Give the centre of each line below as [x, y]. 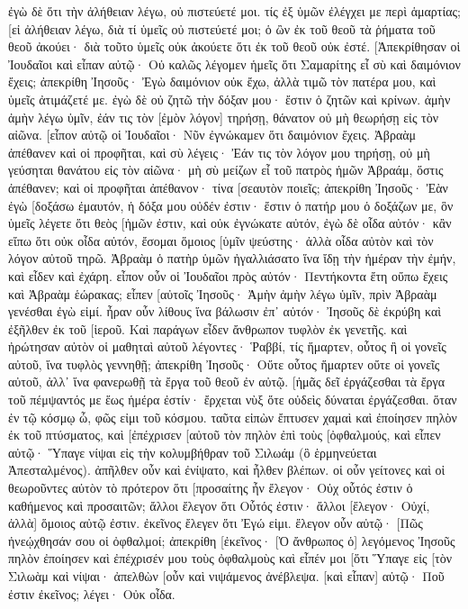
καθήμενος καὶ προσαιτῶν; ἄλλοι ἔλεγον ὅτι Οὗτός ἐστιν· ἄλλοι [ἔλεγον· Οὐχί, [219, 505]
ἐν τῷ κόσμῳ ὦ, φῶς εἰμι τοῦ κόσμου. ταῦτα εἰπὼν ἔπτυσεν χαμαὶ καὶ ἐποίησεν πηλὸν [233, 417]
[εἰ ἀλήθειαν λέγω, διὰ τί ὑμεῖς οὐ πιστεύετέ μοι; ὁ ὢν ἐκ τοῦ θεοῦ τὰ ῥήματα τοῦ [222, 28]
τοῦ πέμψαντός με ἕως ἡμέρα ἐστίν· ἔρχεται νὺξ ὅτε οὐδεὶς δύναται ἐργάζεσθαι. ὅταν [233, 400]
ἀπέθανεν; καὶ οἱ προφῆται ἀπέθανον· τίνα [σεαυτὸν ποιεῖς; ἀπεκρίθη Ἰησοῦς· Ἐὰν [228, 187]
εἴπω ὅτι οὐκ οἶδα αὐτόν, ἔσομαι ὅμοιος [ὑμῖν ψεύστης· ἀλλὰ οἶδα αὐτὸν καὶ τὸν [221, 240]
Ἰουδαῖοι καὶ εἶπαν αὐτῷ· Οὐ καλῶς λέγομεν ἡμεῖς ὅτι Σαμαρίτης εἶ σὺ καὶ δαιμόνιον [234, 64]
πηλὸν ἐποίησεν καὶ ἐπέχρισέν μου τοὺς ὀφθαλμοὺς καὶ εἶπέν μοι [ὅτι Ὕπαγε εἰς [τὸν [230, 558]
